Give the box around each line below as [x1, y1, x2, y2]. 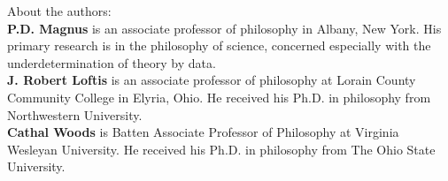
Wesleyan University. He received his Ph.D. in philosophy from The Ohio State [7, 140, 436, 158]
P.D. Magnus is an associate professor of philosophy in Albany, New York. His [7, 19, 442, 37]
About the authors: [7, 2, 112, 19]
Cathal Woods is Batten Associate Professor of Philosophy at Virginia [7, 123, 399, 141]
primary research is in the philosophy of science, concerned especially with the [7, 36, 431, 55]
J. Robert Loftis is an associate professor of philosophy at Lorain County [7, 71, 416, 89]
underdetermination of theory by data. [7, 53, 216, 72]
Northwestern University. [7, 105, 143, 124]
